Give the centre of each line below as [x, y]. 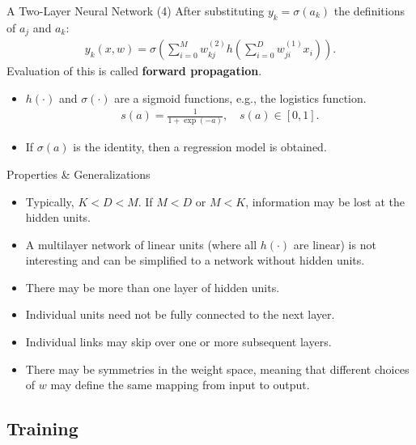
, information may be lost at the [325, 201]
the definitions [369, 11]
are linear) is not [335, 244]
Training [42, 428]
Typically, [50, 201]
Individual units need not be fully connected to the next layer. [180, 314]
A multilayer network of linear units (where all [141, 244]
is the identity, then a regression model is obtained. [200, 147]
